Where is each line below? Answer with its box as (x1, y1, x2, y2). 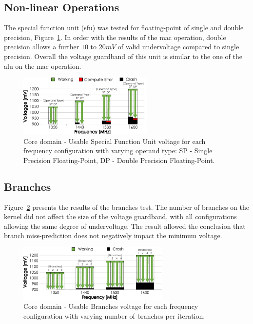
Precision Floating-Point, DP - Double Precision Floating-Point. (23, 155, 215, 165)
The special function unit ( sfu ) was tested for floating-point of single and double (4, 22, 244, 33)
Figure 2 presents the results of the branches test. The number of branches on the (4, 202, 249, 212)
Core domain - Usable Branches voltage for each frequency (23, 301, 198, 311)
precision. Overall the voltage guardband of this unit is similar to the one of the (4, 51, 242, 61)
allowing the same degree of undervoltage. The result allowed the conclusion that (4, 221, 246, 231)
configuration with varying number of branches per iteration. (23, 310, 205, 321)
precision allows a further (4, 41, 79, 52)
